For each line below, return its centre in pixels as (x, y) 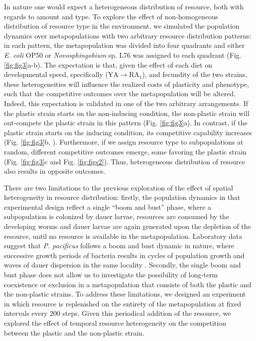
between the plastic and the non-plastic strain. (74, 332)
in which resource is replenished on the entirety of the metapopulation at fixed (123, 303)
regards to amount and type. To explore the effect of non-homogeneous (111, 16)
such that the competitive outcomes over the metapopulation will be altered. (120, 94)
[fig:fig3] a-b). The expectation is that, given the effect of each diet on (108, 64)
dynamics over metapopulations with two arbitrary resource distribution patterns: (128, 35)
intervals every (26, 313)
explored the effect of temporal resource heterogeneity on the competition (115, 323)
